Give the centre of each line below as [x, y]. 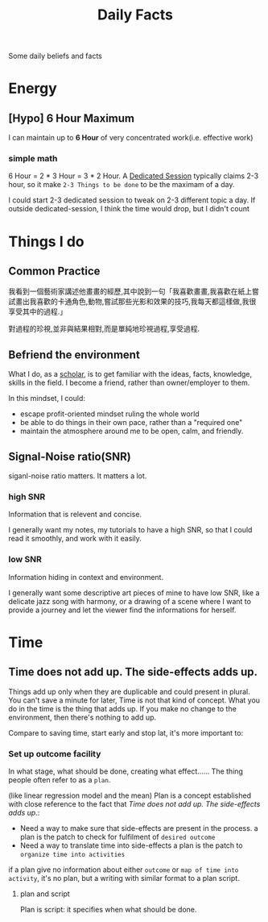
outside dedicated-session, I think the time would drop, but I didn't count [129, 209]
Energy [33, 88]
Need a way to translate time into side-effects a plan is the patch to [131, 845]
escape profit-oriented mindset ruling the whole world [109, 414]
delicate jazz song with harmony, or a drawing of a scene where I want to [130, 601]
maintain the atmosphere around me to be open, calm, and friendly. [132, 431]
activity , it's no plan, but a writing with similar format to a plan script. [124, 878]
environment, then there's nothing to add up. [82, 717]
